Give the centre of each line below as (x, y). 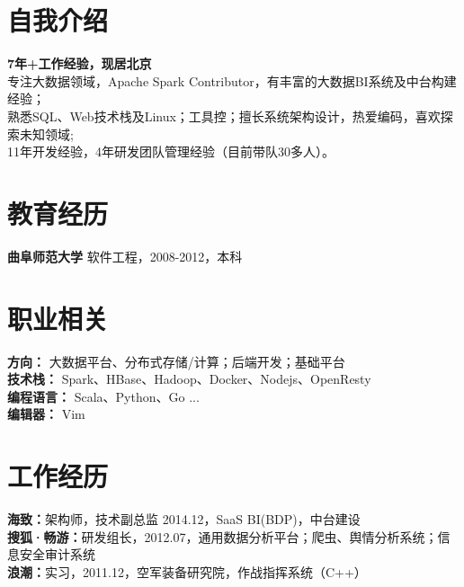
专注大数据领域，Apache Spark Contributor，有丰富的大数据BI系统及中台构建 (232, 80)
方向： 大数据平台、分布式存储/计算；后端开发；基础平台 (176, 361)
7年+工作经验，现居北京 (80, 63)
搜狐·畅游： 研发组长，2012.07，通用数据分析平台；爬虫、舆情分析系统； (223, 536)
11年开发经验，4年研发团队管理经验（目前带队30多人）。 (171, 151)
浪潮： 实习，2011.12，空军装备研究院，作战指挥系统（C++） (187, 571)
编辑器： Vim (46, 414)
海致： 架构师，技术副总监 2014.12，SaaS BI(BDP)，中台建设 (184, 519)
